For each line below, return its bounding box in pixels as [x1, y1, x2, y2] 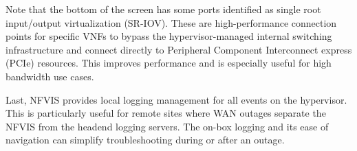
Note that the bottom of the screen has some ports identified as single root [6, 2, 321, 16]
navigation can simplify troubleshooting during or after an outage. [6, 132, 285, 147]
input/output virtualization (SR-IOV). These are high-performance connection [6, 15, 337, 30]
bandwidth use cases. [6, 69, 94, 83]
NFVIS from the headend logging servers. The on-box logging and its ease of [6, 119, 329, 133]
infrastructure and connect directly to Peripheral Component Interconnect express [6, 42, 352, 56]
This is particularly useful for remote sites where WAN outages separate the [6, 106, 326, 120]
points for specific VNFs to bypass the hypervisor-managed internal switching [6, 29, 332, 43]
